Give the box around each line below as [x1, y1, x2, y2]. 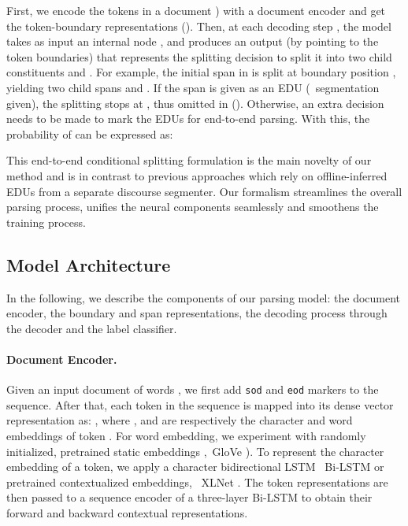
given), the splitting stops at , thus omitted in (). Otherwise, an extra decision [6, 94, 384, 111]
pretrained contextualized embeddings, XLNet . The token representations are [6, 473, 388, 490]
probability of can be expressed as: [6, 125, 173, 142]
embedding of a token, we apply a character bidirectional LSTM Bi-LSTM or [6, 458, 384, 475]
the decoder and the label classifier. [6, 320, 177, 336]
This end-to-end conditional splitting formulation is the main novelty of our [6, 152, 372, 169]
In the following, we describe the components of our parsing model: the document [6, 289, 401, 306]
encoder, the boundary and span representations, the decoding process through [6, 305, 388, 321]
